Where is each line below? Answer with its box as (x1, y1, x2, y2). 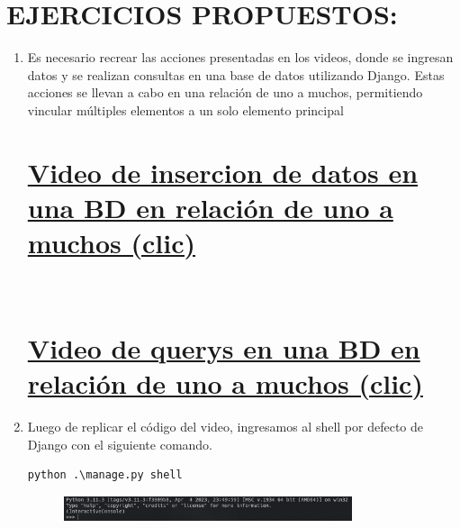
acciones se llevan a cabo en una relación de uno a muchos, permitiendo (27, 83, 423, 102)
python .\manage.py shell (27, 469, 183, 482)
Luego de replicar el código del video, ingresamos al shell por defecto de (27, 416, 424, 435)
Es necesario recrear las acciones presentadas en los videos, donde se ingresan (27, 48, 454, 67)
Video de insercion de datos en (27, 153, 419, 190)
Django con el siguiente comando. (27, 434, 213, 453)
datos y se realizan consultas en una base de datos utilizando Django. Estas (27, 65, 445, 84)
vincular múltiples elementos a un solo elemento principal (27, 100, 344, 119)
